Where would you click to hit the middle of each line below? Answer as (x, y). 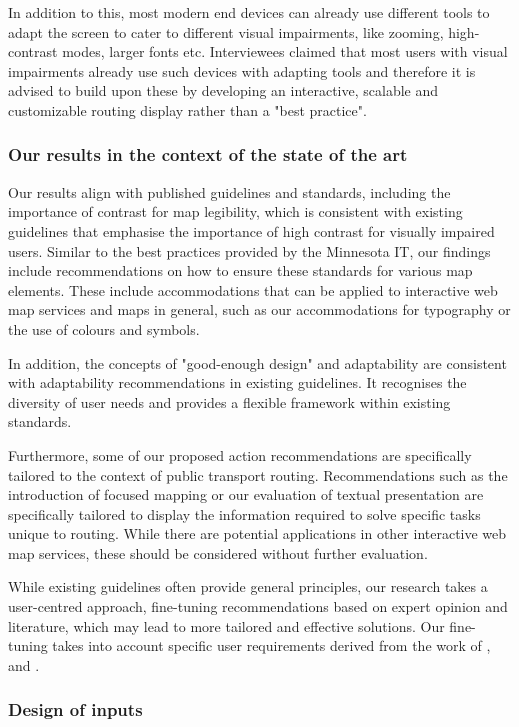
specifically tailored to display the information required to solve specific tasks (244, 513)
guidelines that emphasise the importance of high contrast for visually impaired (251, 230)
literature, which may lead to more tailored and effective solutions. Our (226, 625)
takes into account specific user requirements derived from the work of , (271, 645)
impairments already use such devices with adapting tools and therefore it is (242, 70)
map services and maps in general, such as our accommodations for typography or (259, 309)
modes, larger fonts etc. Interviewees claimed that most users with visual (285, 51)
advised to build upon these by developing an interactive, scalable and (223, 90)
